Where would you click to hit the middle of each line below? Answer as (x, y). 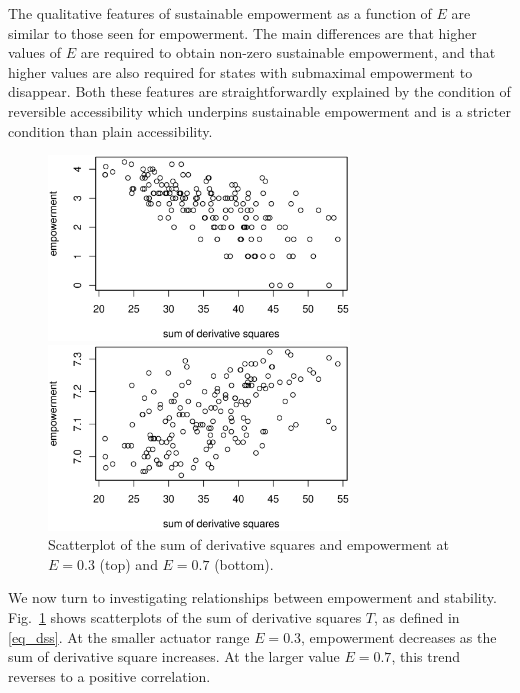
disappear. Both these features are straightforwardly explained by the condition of (259, 91)
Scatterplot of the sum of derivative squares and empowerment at (248, 544)
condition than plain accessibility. (110, 130)
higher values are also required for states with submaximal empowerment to (240, 71)
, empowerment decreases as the (399, 636)
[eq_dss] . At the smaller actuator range (129, 636)
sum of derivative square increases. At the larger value (174, 656)
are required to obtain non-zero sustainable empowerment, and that (288, 52)
